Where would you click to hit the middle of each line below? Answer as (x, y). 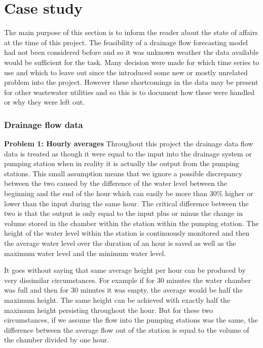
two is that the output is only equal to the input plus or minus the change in (123, 213)
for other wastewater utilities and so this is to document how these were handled (129, 92)
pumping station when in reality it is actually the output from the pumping (122, 163)
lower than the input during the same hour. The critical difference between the (126, 203)
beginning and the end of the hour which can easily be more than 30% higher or (129, 193)
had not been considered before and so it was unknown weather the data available (131, 52)
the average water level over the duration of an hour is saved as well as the (120, 243)
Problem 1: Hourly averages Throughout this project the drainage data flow (129, 144)
